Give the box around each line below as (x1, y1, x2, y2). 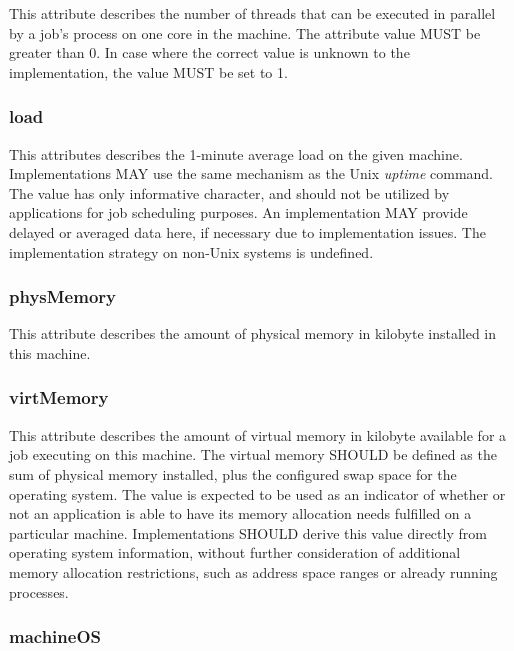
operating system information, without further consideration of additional (9, 542, 461, 563)
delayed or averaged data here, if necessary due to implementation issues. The (9, 221, 486, 242)
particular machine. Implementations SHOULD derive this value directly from (9, 522, 487, 543)
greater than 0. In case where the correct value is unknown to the (9, 42, 410, 63)
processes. (9, 581, 69, 602)
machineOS (9, 624, 101, 649)
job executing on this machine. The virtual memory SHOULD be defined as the (9, 444, 497, 465)
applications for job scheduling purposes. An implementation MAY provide (9, 202, 468, 223)
